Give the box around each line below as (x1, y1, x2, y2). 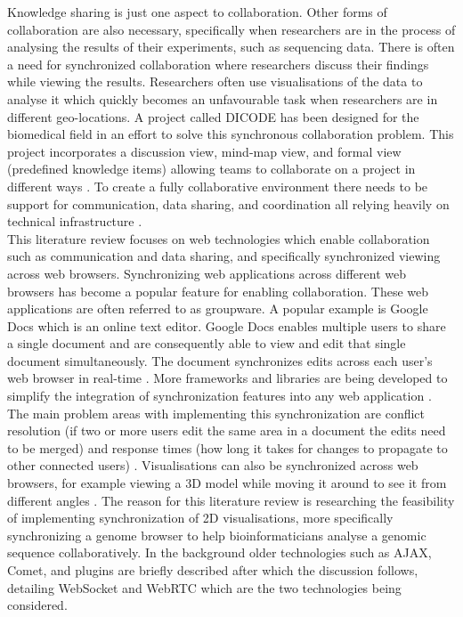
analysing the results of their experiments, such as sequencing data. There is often (7, 37, 455, 56)
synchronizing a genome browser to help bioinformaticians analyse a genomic (7, 525, 426, 544)
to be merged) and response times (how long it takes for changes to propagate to (7, 438, 448, 457)
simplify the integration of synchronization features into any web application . (7, 386, 432, 405)
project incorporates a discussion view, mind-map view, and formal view (7, 142, 402, 160)
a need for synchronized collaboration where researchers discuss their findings (7, 54, 429, 73)
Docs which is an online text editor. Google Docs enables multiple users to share (7, 316, 446, 335)
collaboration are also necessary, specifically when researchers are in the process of (7, 20, 456, 38)
